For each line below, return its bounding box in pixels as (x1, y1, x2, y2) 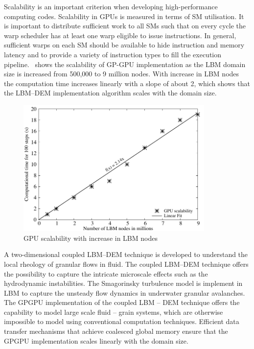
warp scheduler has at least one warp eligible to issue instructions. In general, (4, 30, 236, 40)
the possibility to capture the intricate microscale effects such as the (4, 268, 208, 279)
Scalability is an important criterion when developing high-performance (4, 1, 218, 11)
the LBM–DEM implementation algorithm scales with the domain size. (4, 88, 217, 98)
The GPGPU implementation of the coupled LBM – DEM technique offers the (4, 297, 240, 307)
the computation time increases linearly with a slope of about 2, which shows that (4, 78, 250, 88)
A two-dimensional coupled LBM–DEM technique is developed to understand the (4, 249, 248, 259)
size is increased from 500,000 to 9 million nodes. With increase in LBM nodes (4, 69, 239, 79)
